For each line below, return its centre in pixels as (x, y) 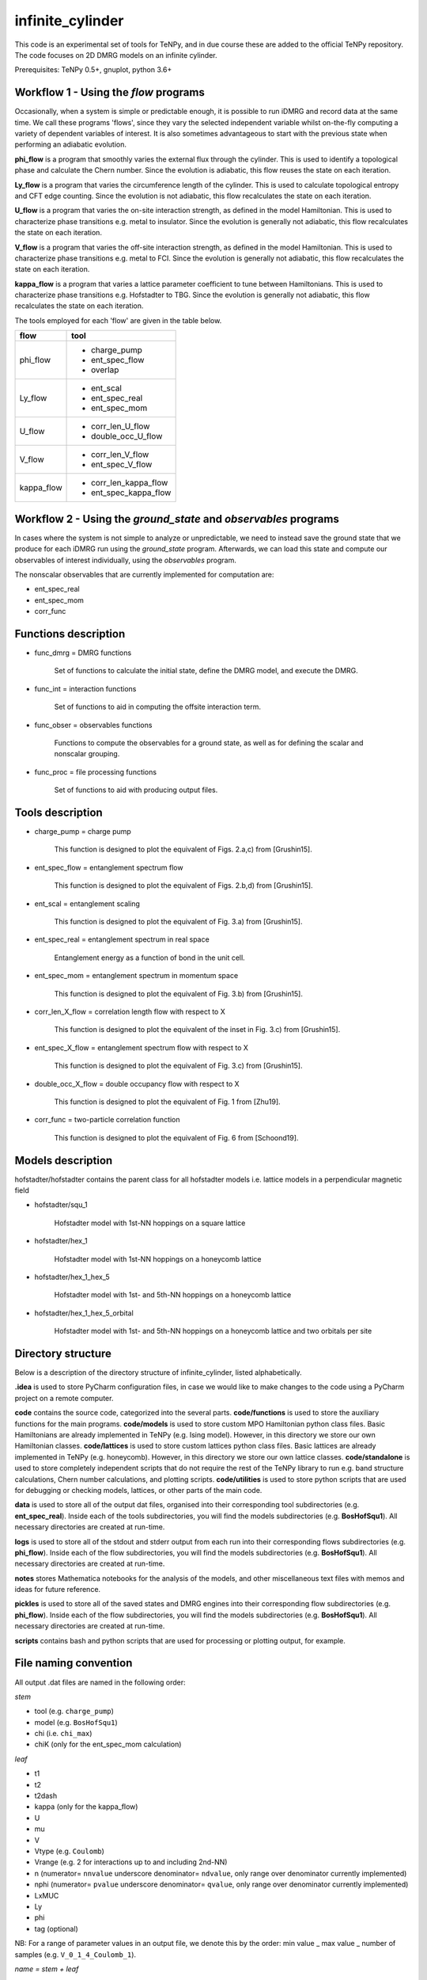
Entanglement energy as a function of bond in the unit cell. (149, 958)
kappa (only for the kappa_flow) (86, 1807)
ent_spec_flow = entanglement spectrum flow (109, 867)
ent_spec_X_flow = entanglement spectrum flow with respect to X (142, 1047)
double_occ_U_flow (127, 436)
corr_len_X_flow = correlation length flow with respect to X (130, 1011)
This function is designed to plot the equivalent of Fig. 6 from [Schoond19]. (176, 1137)
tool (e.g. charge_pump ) (74, 1712)
